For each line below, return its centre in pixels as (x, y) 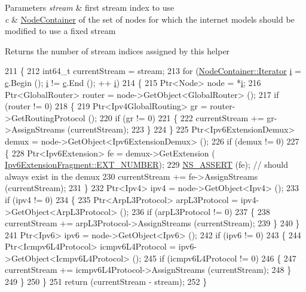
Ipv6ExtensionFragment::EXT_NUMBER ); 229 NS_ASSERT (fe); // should (146, 165)
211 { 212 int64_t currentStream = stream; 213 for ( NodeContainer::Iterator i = (153, 71)
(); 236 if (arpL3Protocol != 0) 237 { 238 (195, 211)
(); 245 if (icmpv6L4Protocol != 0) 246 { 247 (214, 258)
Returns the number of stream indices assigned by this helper (117, 50)
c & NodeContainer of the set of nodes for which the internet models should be (150, 19)
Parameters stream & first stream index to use (90, 7)
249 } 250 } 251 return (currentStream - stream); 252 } (106, 282)
